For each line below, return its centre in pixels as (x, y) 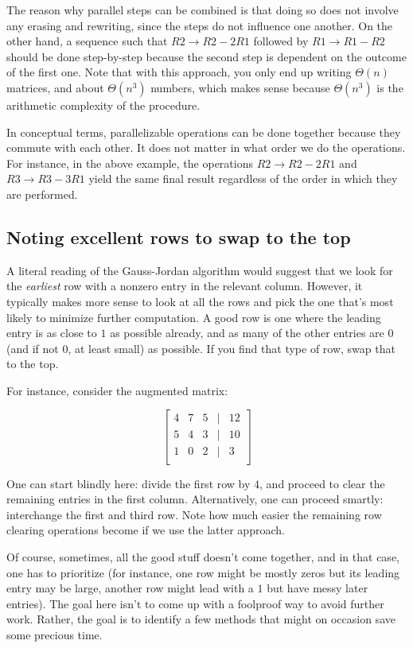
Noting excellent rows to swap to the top (179, 237)
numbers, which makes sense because (240, 87)
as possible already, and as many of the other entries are (247, 333)
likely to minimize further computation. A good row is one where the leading (194, 317)
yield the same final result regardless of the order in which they (243, 178)
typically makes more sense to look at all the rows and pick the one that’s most (200, 301)
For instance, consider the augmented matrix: (117, 390)
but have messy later (318, 588)
